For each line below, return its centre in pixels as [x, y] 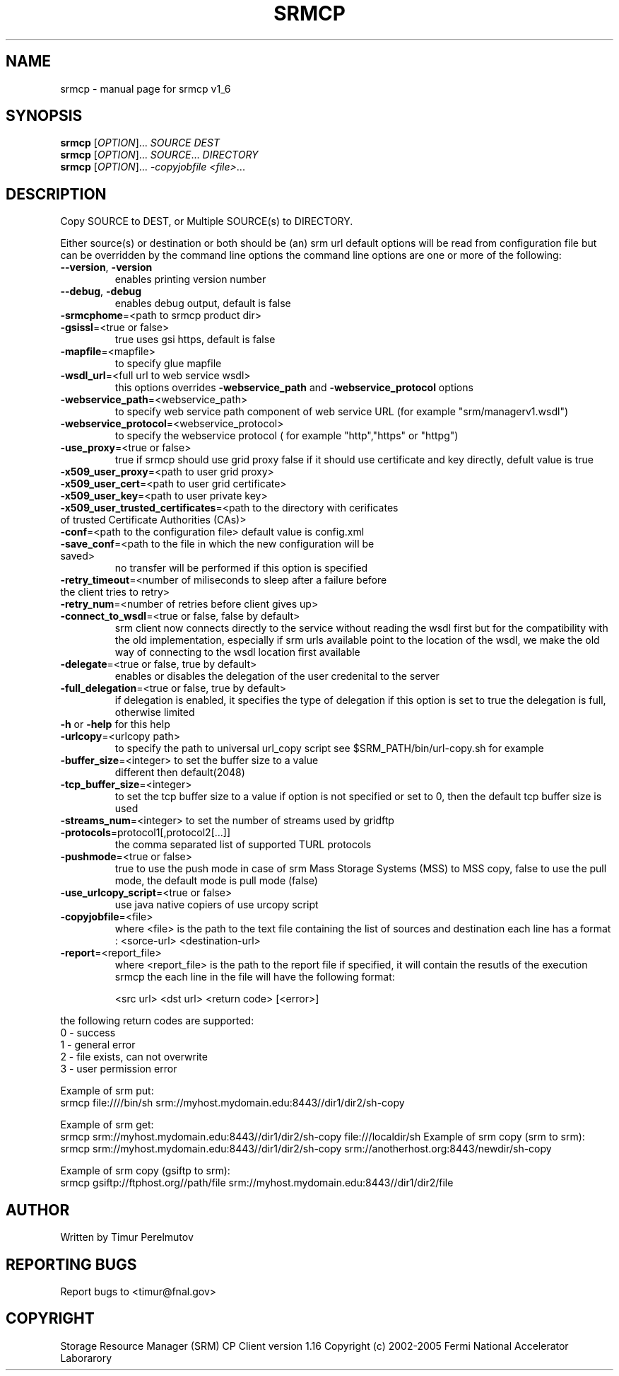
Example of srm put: [107, 1091]
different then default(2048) [180, 773]
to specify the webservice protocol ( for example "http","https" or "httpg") [287, 436]
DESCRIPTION [56, 194]
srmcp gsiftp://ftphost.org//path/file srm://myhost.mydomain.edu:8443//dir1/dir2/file [257, 1183]
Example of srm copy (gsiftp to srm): [145, 1171]
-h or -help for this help [115, 724]
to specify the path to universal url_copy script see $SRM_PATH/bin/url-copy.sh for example [329, 748]
